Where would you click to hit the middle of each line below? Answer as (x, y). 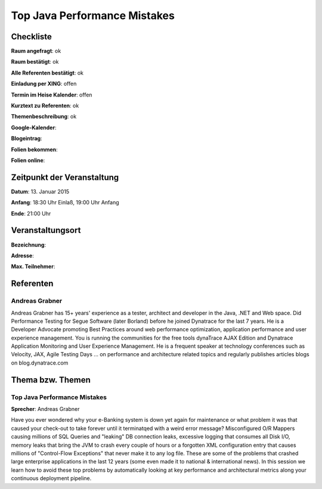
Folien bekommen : (34, 149)
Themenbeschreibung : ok (44, 117)
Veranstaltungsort (46, 230)
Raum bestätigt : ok (35, 62)
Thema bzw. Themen (51, 380)
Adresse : (22, 256)
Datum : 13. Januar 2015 (40, 191)
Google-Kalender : (34, 127)
